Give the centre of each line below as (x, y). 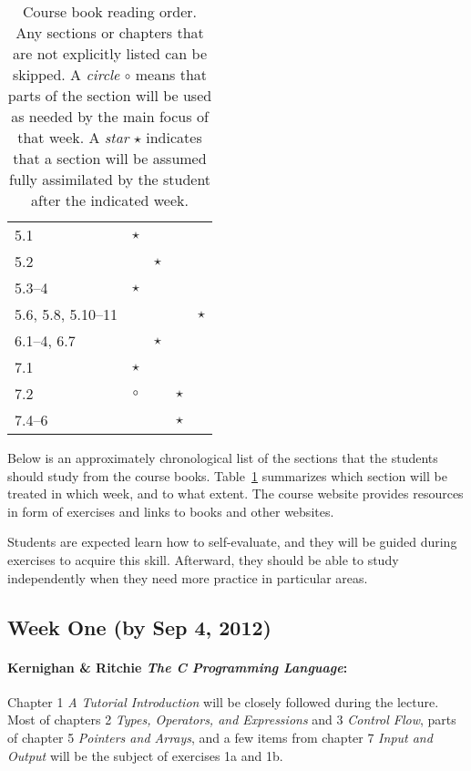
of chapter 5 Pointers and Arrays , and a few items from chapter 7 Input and (220, 737)
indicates (174, 137)
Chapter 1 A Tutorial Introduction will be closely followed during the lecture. (223, 701)
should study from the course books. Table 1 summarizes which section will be (227, 475)
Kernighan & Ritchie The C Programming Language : (178, 667)
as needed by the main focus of (110, 116)
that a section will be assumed (110, 158)
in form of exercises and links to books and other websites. (171, 511)
